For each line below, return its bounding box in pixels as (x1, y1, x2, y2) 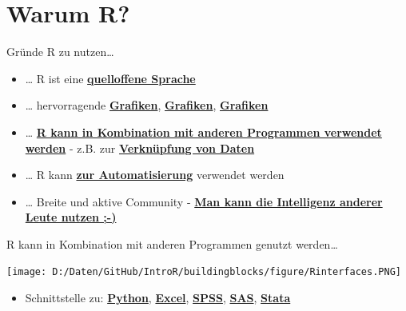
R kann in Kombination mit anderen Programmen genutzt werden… (6, 235, 338, 252)
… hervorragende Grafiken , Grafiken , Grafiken (25, 97, 269, 114)
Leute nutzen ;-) (25, 209, 117, 225)
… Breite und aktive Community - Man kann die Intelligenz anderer (25, 193, 383, 209)
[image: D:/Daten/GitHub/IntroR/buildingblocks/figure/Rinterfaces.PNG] (6, 266, 401, 278)
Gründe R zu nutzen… (6, 43, 114, 60)
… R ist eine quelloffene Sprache (25, 70, 196, 86)
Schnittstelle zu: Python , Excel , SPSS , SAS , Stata (25, 289, 291, 306)
